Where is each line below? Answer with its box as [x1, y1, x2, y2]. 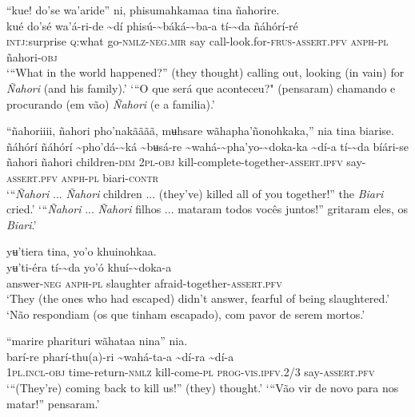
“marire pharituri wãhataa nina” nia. [6, 332, 188, 349]
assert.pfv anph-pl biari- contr [6, 169, 159, 185]
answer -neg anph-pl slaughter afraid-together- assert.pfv [6, 274, 282, 291]
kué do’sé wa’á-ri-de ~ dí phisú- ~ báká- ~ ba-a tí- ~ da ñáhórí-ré [6, 17, 298, 34]
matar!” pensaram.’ [6, 395, 100, 411]
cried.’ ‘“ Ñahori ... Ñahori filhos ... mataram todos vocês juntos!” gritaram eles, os [6, 201, 409, 217]
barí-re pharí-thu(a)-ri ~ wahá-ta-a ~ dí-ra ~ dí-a [6, 347, 234, 364]
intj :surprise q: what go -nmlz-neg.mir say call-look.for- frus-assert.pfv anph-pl [6, 33, 389, 50]
